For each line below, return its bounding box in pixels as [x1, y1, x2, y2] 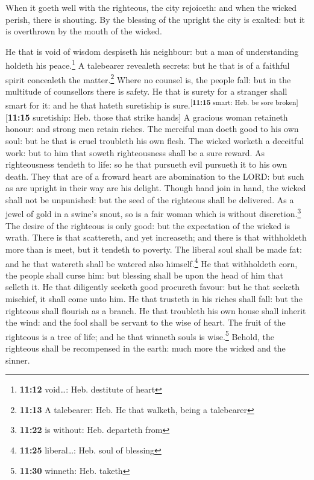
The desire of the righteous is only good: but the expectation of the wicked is [5, 219, 290, 232]
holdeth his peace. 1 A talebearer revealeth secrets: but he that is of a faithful [5, 57, 290, 72]
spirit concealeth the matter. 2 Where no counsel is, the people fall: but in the [5, 71, 291, 86]
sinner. [5, 353, 30, 366]
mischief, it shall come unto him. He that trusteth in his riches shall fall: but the [5, 292, 303, 305]
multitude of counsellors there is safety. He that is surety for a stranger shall [5, 84, 287, 97]
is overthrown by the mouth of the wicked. [5, 25, 162, 37]
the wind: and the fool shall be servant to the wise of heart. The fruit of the [5, 316, 286, 329]
